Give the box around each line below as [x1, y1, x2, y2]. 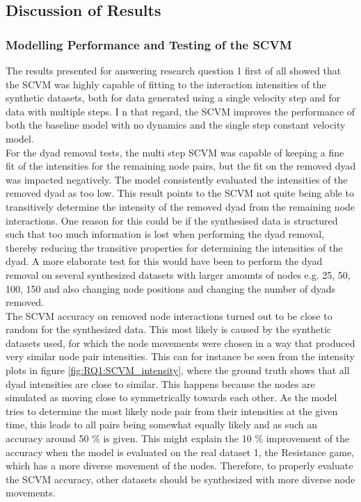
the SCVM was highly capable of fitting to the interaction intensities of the [6, 76, 326, 91]
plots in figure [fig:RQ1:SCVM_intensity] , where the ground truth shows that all [6, 363, 350, 378]
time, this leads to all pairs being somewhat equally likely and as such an [6, 417, 318, 432]
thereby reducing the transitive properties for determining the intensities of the [6, 240, 343, 254]
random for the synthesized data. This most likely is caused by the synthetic [6, 322, 332, 337]
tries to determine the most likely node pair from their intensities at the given [6, 403, 338, 418]
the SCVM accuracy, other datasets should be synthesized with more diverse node [6, 471, 355, 486]
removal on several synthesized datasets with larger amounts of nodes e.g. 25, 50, [6, 267, 351, 282]
